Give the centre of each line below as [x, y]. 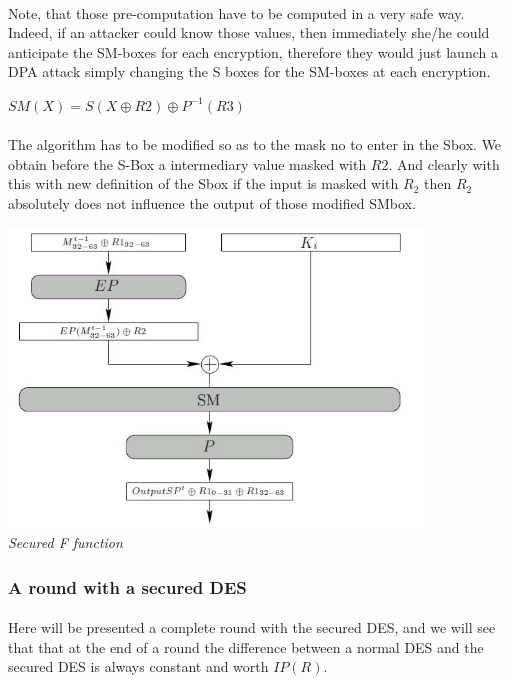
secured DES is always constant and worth [138, 666]
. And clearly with [444, 163]
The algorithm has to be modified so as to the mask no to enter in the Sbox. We [255, 144]
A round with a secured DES [127, 586]
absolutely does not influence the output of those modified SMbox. [212, 202]
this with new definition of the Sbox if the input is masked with [203, 183]
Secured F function [65, 542]
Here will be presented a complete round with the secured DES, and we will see [252, 627]
